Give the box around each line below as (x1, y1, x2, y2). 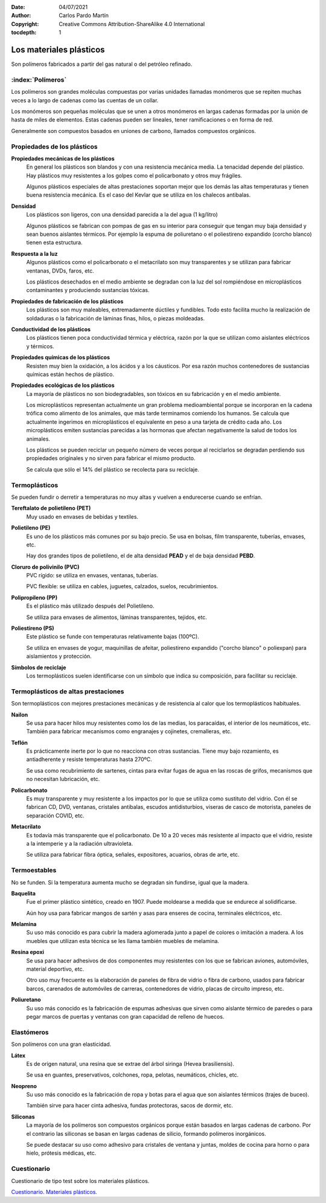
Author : (11, 12, 31, 19)
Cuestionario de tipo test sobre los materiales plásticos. (11, 1177, 150, 1184)
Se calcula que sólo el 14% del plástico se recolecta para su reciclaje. (26, 465, 199, 473)
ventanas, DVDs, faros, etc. (26, 267, 95, 274)
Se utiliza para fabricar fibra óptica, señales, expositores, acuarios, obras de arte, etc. (26, 851, 240, 858)
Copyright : (11, 20, 39, 27)
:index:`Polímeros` (11, 76, 67, 84)
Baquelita (11, 889, 36, 897)
